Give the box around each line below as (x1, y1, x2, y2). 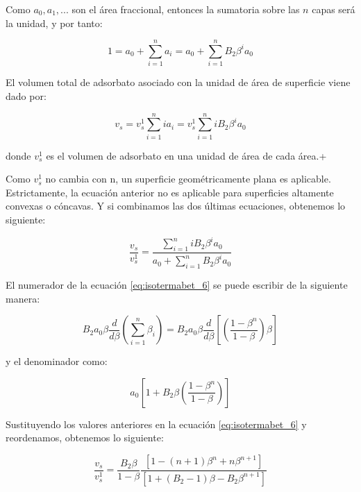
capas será (312, 2, 355, 16)
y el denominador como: (6, 354, 108, 368)
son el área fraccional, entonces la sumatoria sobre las (72, 2, 300, 16)
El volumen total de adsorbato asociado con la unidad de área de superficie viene (6, 75, 351, 90)
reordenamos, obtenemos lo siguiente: (6, 430, 164, 445)
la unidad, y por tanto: (6, 15, 103, 30)
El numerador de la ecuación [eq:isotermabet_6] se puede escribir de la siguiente (6, 278, 348, 292)
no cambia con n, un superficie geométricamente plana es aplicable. (45, 171, 331, 186)
